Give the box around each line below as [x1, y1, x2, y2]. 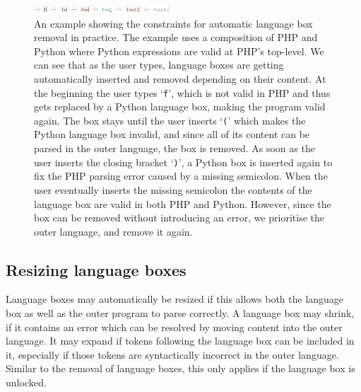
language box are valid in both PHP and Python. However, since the [34, 196, 331, 211]
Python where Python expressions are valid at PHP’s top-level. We [34, 43, 324, 58]
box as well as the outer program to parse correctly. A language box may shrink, [6, 306, 355, 321]
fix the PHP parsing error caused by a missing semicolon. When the [34, 168, 328, 183]
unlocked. [6, 375, 47, 390]
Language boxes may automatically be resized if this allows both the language [6, 292, 344, 306]
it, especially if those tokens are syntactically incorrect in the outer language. [6, 347, 339, 362]
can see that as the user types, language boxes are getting [34, 57, 284, 72]
